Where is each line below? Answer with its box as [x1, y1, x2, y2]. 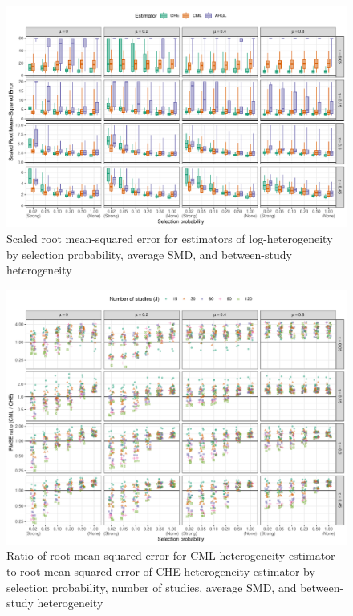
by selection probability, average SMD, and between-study [6, 245, 292, 262]
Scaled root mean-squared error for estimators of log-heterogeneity [6, 229, 333, 246]
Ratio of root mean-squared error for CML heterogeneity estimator [6, 547, 335, 564]
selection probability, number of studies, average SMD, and [6, 578, 297, 595]
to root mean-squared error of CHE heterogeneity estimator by [6, 562, 315, 579]
